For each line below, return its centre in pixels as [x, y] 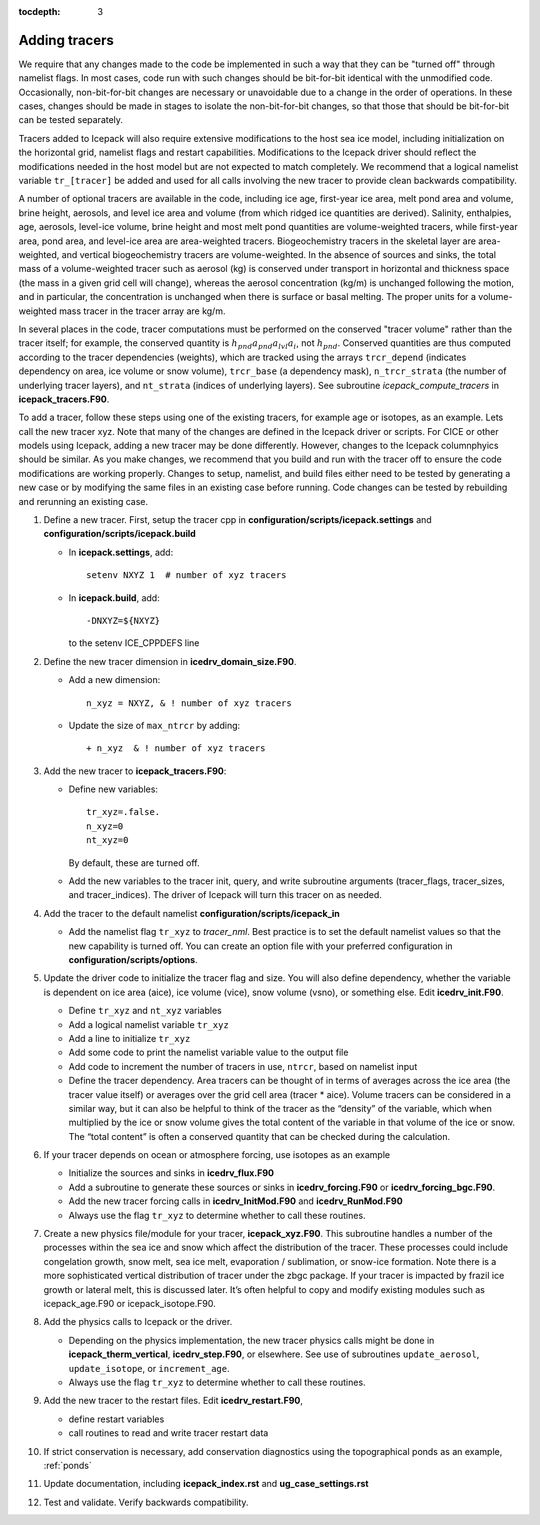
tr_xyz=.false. [123, 812]
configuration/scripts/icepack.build [120, 534]
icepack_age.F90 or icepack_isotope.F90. [130, 1303]
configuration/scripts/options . [133, 959]
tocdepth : [39, 11]
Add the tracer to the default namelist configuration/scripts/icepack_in [191, 913]
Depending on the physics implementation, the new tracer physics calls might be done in [251, 1340]
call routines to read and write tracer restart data [168, 1433]
